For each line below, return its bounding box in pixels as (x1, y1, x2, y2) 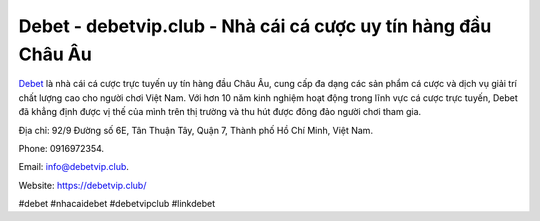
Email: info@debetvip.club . (18, 161, 130, 173)
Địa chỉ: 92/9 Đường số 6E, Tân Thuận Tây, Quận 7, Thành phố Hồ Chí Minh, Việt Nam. (18, 124, 374, 136)
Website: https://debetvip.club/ (18, 179, 147, 191)
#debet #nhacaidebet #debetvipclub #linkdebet (18, 198, 216, 210)
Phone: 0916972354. (18, 142, 105, 154)
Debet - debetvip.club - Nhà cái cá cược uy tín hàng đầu (18, 15, 492, 37)
